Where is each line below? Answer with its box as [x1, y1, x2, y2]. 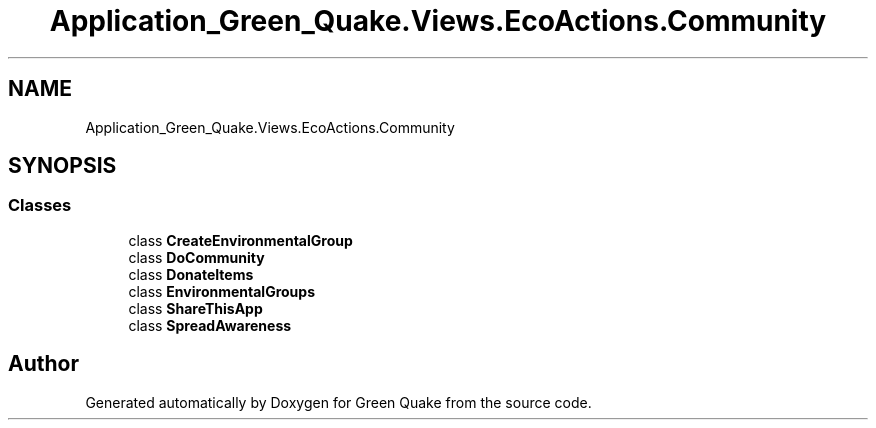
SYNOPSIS [8, 153, 117, 179]
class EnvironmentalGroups [128, 282, 315, 300]
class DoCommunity [128, 248, 265, 266]
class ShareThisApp [128, 299, 263, 317]
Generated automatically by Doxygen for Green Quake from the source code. [85, 393, 592, 411]
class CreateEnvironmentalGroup [128, 231, 353, 249]
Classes [8, 195, 72, 216]
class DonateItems [128, 265, 254, 283]
